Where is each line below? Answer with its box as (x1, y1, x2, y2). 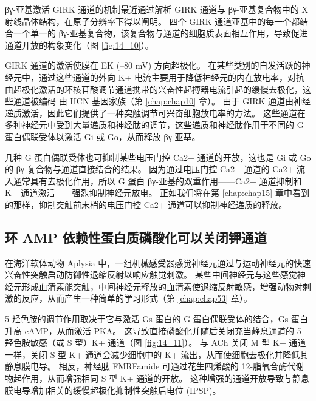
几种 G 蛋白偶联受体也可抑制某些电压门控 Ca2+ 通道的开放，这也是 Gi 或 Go (5, 150, 311, 163)
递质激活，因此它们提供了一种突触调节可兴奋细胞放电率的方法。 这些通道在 (5, 106, 306, 119)
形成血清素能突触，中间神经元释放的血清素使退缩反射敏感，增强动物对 (21, 280, 303, 292)
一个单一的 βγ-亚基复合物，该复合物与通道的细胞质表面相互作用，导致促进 (13, 27, 308, 39)
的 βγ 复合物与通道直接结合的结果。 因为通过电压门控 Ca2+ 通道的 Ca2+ (5, 163, 294, 175)
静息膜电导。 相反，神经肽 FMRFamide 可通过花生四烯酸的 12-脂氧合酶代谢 (5, 360, 304, 372)
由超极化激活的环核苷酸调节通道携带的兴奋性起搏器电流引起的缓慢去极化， (5, 83, 303, 95)
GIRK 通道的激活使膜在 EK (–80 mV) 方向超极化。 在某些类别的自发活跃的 (5, 59, 302, 72)
